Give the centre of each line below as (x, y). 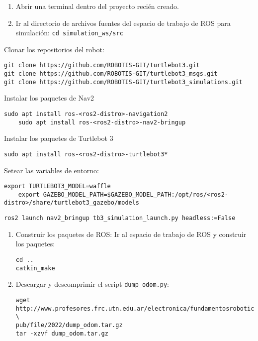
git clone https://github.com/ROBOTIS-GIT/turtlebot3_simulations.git (123, 82)
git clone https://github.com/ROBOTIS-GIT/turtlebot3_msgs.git (111, 74)
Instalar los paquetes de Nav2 (49, 98)
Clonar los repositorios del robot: (54, 49)
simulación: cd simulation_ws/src (69, 33)
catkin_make (35, 268)
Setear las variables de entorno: (51, 170)
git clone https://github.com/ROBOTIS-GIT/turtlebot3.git (102, 65)
